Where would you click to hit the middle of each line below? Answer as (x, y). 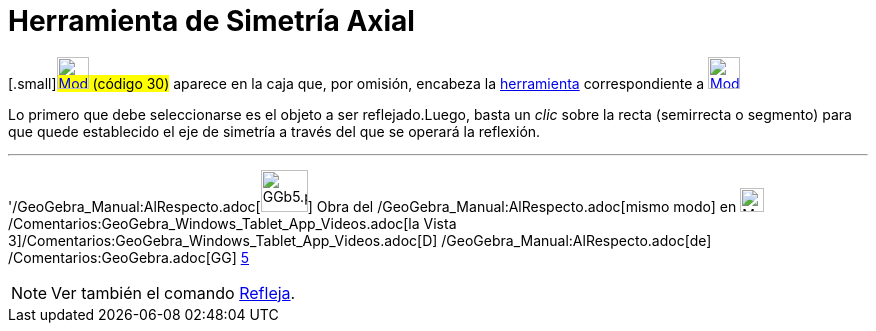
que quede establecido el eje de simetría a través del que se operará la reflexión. (274, 131)
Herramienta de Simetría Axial (211, 21)
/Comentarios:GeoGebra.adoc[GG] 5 (129, 257)
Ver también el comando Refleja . (173, 292)
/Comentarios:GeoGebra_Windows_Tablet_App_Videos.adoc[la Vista (232, 223)
